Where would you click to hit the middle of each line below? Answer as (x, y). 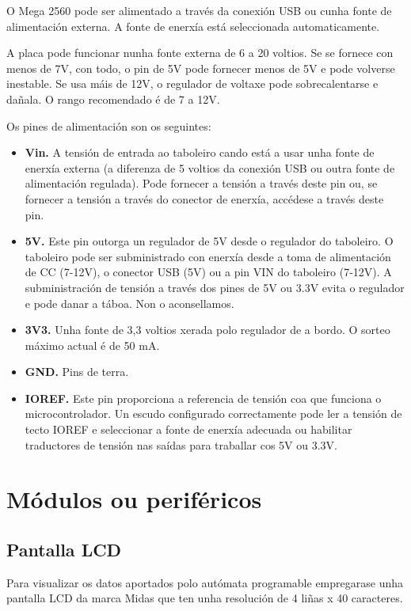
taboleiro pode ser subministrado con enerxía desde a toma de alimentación (208, 256)
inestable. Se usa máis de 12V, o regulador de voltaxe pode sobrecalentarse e (192, 83)
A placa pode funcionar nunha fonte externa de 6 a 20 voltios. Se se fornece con (200, 53)
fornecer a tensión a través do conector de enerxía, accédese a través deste (204, 198)
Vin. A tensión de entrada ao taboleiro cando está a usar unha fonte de (200, 152)
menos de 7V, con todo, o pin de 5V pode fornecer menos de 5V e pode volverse (201, 68)
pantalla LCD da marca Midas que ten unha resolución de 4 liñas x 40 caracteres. (205, 598)
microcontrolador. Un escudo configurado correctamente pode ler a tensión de (213, 414)
